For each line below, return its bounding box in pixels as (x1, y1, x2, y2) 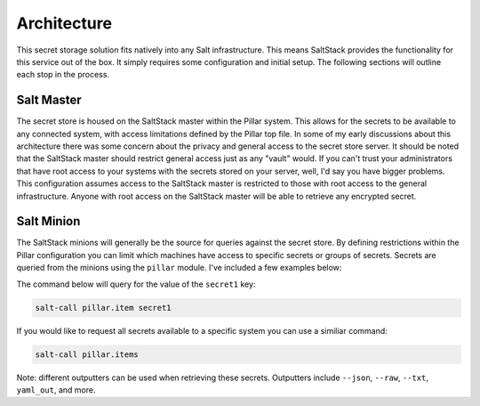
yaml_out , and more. (16, 384, 96, 395)
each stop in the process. (16, 69, 110, 80)
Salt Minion (16, 214, 81, 229)
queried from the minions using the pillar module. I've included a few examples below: (16, 263, 342, 273)
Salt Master (16, 93, 82, 108)
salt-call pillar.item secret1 (35, 303, 172, 313)
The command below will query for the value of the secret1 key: (16, 279, 256, 289)
